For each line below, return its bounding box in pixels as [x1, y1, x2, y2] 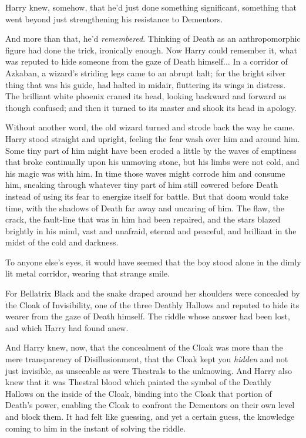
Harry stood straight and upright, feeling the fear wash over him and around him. [5, 132, 300, 144]
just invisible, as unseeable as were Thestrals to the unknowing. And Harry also [5, 364, 292, 376]
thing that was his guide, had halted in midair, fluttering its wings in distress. [5, 78, 286, 90]
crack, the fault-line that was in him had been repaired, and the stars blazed [5, 213, 281, 225]
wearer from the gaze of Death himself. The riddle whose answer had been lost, [5, 310, 290, 322]
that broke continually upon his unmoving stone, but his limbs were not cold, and [5, 156, 300, 168]
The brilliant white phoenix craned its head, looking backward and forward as [5, 90, 286, 102]
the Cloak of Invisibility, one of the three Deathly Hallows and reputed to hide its [5, 298, 300, 311]
